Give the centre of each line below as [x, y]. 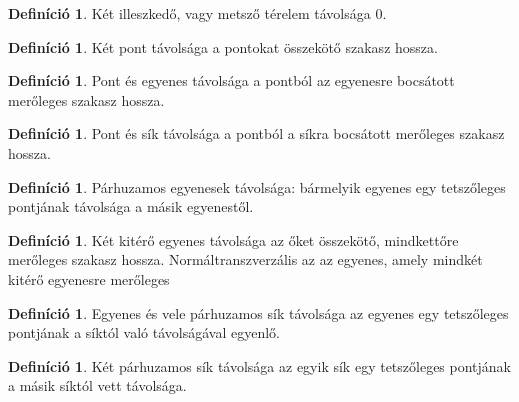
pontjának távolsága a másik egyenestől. [131, 206]
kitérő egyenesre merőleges [89, 278]
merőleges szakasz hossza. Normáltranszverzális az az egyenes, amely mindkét [245, 259]
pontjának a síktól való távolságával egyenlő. [144, 332]
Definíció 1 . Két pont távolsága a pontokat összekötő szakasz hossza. [223, 46]
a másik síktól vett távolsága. [97, 385]
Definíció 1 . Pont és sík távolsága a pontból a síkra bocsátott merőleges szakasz [256, 133]
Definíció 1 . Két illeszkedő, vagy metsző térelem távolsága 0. [197, 13]
